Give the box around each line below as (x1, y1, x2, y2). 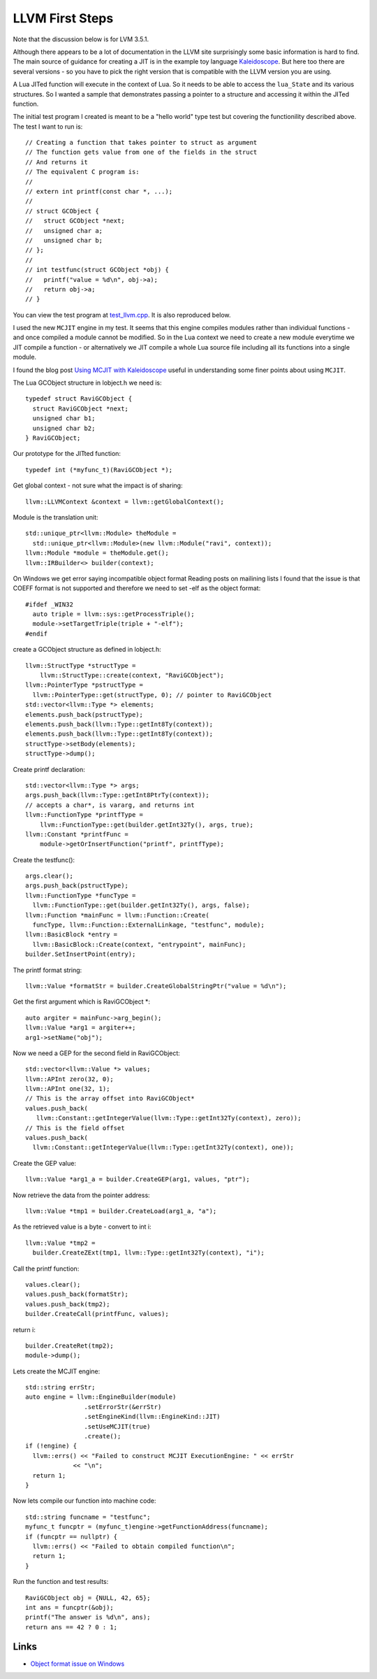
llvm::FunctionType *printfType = (25, 811, 143, 819)
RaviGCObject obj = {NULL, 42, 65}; (25, 1594, 151, 1601)
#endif (25, 629, 48, 638)
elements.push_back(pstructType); (25, 710, 143, 718)
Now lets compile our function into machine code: (13, 1496, 156, 1505)
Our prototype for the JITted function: (13, 450, 121, 458)
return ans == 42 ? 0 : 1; (25, 1623, 118, 1631)
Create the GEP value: (13, 1159, 77, 1167)
